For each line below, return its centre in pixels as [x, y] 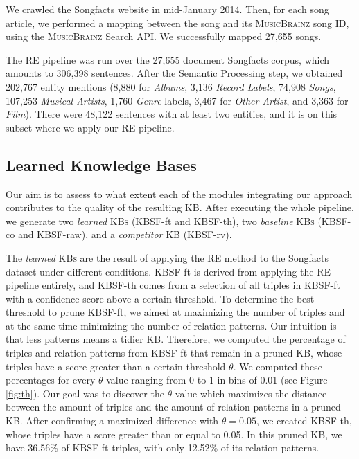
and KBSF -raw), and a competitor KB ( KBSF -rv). [125, 234]
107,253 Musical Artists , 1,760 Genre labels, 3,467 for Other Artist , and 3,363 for [177, 100]
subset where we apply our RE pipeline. [90, 127]
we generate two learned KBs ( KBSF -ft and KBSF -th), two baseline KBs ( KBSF [177, 220]
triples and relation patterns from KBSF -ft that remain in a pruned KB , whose [174, 353]
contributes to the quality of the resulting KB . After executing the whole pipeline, [180, 207]
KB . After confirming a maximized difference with [112, 421]
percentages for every [51, 380]
